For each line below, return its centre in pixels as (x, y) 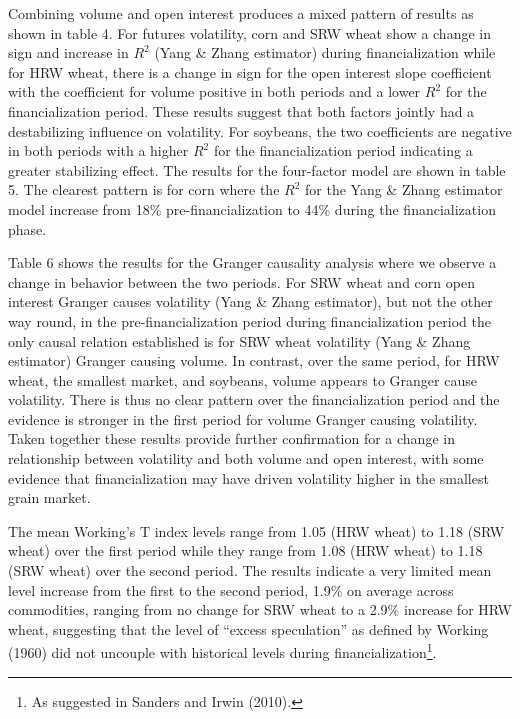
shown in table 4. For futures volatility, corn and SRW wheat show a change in (249, 32)
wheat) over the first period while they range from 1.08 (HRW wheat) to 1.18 (245, 550)
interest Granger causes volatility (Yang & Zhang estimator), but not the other (250, 301)
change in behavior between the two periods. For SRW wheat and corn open (241, 281)
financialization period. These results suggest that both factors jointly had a (241, 110)
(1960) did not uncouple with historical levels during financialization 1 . (222, 651)
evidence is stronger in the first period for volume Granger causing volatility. (243, 418)
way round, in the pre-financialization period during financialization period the (249, 320)
